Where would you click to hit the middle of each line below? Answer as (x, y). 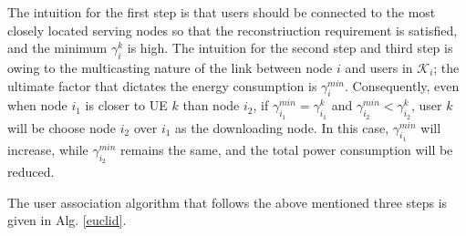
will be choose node (62, 127)
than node (211, 105)
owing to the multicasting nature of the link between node (170, 67)
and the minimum (57, 48)
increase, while (48, 149)
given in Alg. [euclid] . (67, 220)
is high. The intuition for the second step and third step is (290, 48)
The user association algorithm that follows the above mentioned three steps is (228, 202)
